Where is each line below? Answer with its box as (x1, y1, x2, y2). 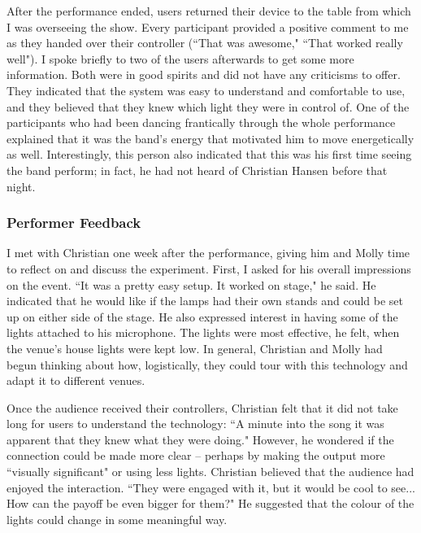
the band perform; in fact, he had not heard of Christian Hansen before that (7, 161, 388, 178)
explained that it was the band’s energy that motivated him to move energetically (7, 129, 414, 146)
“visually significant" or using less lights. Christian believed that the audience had (7, 463, 414, 480)
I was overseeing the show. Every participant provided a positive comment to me (7, 18, 409, 35)
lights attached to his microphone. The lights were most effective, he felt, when (7, 324, 400, 341)
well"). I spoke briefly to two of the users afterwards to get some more (7, 50, 354, 67)
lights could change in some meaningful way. (7, 510, 228, 527)
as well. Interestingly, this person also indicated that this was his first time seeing (7, 146, 412, 163)
